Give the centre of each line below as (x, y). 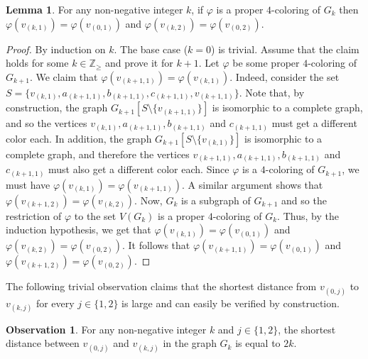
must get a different (314, 123)
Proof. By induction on (56, 49)
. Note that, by (272, 92)
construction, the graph (57, 107)
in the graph (190, 343)
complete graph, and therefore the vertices (98, 154)
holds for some (37, 63)
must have (28, 184)
